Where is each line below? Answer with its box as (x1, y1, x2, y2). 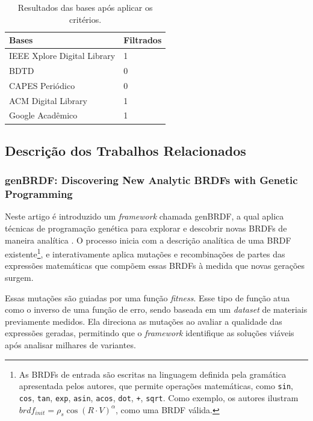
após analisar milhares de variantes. (5, 339, 136, 351)
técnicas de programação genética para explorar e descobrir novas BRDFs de (5, 222, 287, 235)
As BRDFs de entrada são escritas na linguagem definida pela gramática (19, 367, 287, 380)
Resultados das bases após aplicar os (17, 1, 153, 13)
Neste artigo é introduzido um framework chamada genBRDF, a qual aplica (5, 210, 284, 223)
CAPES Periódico (9, 79, 75, 91)
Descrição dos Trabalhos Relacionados (5, 141, 246, 159)
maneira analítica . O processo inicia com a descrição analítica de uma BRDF (5, 233, 291, 246)
